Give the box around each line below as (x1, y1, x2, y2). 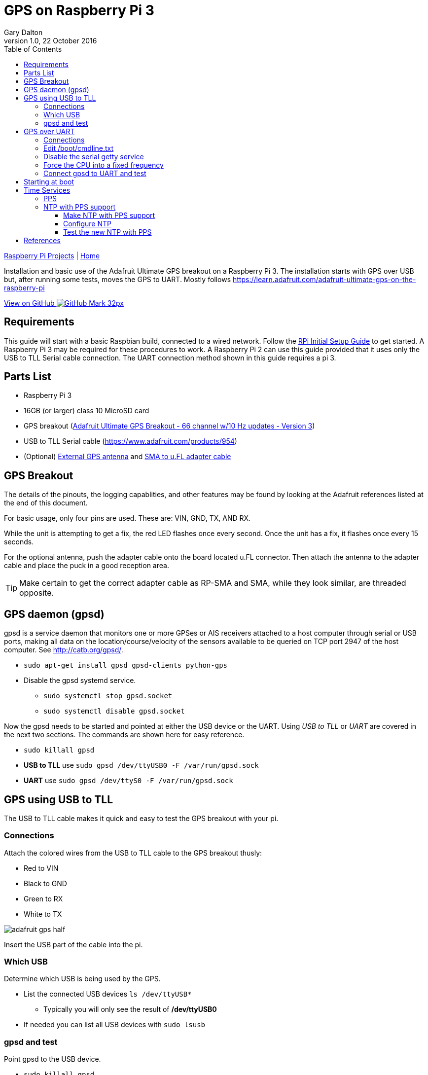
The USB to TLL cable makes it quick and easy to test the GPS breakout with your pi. (4, 814, 279, 823)
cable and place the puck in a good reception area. (4, 561, 169, 570)
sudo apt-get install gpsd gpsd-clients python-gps (24, 661, 228, 670)
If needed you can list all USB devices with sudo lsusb (24, 1020, 206, 1029)
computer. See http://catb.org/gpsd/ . (4, 645, 123, 654)
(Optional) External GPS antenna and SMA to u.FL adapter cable (24, 452, 231, 461)
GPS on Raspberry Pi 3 (4, 2, 154, 19)
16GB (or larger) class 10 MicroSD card (24, 406, 149, 415)
